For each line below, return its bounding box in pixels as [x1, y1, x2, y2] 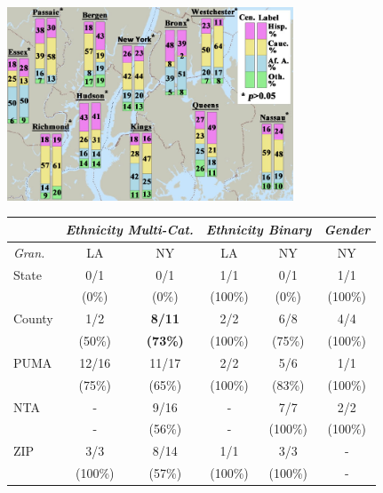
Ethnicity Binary [205, 219, 312, 238]
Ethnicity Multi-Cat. [65, 219, 194, 238]
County [13, 309, 53, 328]
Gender [323, 219, 371, 238]
